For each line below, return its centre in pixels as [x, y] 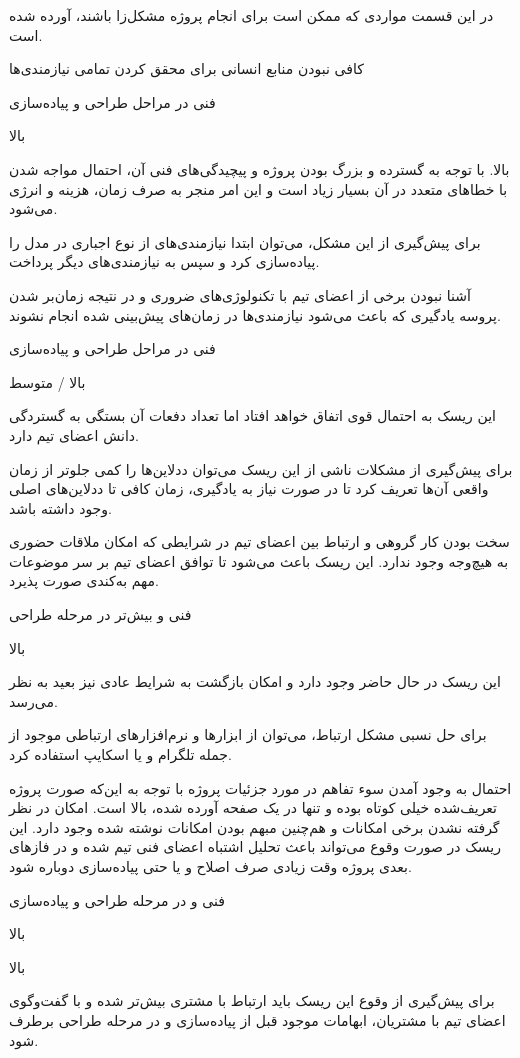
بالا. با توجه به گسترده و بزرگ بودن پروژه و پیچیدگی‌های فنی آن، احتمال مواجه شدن [259, 168]
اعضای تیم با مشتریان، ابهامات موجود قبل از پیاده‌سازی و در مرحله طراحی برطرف [257, 1019]
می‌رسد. [33, 700]
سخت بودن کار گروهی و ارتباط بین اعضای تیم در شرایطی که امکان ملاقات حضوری [259, 541]
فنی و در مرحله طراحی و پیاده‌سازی [117, 899]
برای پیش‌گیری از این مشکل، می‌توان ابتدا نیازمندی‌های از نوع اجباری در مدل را [245, 241]
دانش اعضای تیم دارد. [74, 434]
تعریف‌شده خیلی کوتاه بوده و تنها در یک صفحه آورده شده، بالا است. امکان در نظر [253, 807]
